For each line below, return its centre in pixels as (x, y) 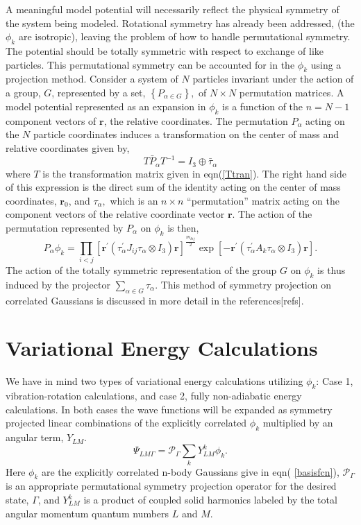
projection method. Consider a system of (92, 79)
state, (17, 500)
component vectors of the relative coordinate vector (115, 214)
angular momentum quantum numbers (87, 513)
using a (326, 64)
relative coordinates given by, (68, 147)
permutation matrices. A (292, 92)
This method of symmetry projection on (246, 284)
